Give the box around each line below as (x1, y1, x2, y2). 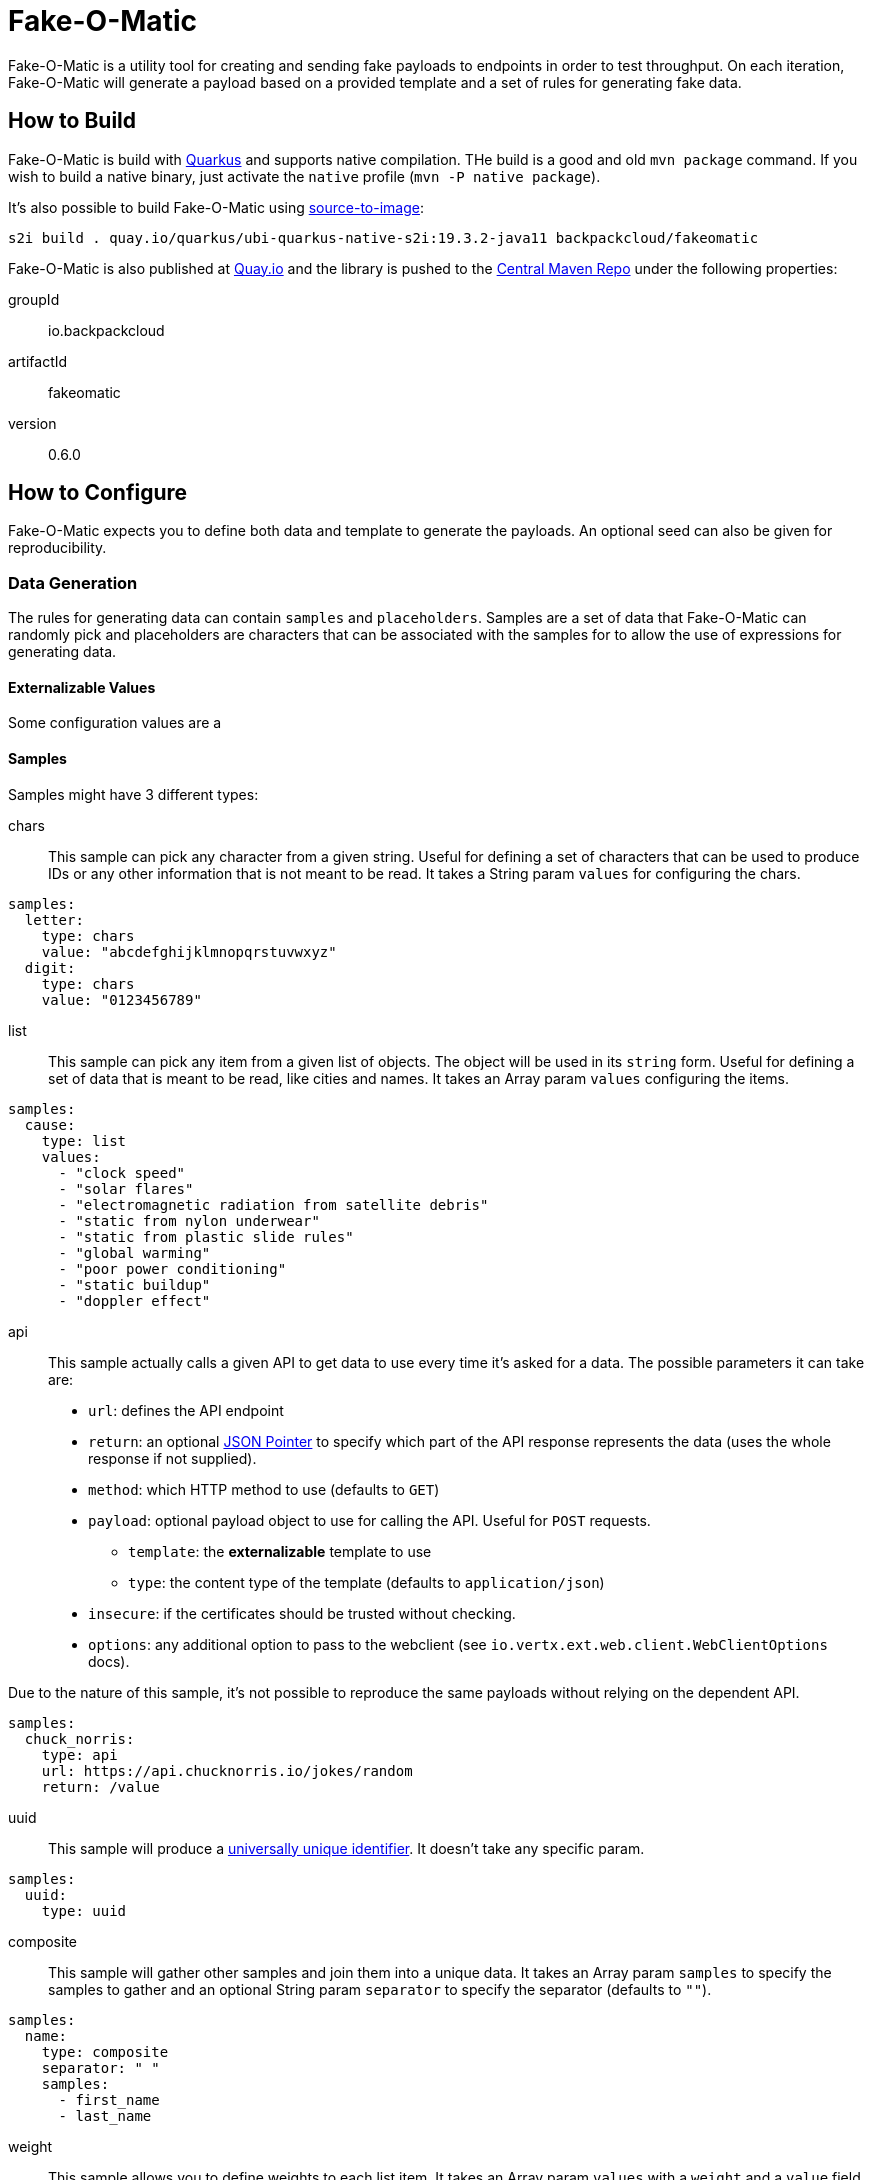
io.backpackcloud (48, 321, 165, 339)
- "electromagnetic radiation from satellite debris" (58, 1196, 489, 1213)
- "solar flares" (58, 1180, 194, 1197)
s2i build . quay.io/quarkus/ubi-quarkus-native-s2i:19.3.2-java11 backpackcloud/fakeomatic (8, 229, 759, 246)
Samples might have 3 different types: (8, 785, 259, 803)
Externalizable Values (8, 678, 156, 696)
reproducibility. (8, 539, 107, 557)
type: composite (41, 2043, 169, 2060)
